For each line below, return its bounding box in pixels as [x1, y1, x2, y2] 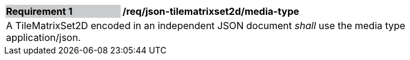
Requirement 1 [6, 5, 73, 17]
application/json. [6, 31, 81, 43]
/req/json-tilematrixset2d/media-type [122, 5, 300, 17]
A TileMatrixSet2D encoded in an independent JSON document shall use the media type [6, 20, 406, 31]
